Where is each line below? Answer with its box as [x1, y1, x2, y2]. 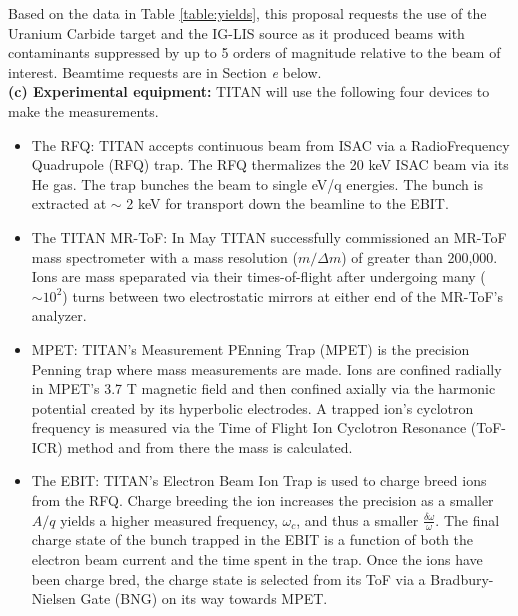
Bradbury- [430, 568, 494, 589]
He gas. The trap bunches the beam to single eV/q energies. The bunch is [31, 173, 483, 194]
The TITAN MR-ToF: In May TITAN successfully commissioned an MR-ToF [31, 226, 507, 247]
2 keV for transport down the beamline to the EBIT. [126, 193, 449, 214]
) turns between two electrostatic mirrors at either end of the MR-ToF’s [62, 285, 504, 306]
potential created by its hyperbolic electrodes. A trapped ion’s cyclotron [31, 397, 474, 418]
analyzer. [31, 305, 87, 326]
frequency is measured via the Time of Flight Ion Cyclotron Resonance [31, 417, 467, 438]
